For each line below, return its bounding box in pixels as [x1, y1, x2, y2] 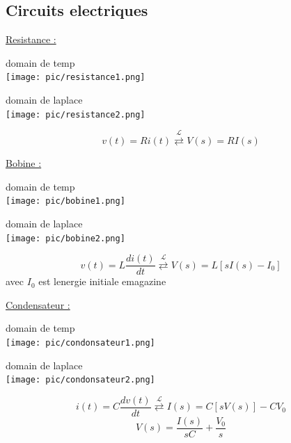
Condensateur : [6, 297, 70, 312]
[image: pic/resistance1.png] [6, 72, 145, 83]
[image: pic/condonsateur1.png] [6, 338, 155, 348]
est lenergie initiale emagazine [38, 274, 166, 289]
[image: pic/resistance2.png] [6, 109, 145, 120]
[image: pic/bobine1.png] [6, 196, 125, 207]
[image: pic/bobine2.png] [6, 233, 125, 243]
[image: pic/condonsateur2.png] [6, 375, 155, 385]
